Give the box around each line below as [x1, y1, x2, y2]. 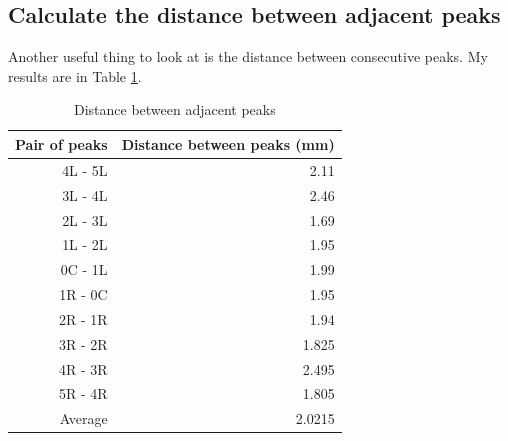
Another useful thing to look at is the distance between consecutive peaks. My [8, 46, 488, 67]
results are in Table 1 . [8, 65, 142, 86]
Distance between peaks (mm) [121, 133, 335, 154]
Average [59, 408, 108, 429]
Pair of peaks [15, 133, 108, 154]
